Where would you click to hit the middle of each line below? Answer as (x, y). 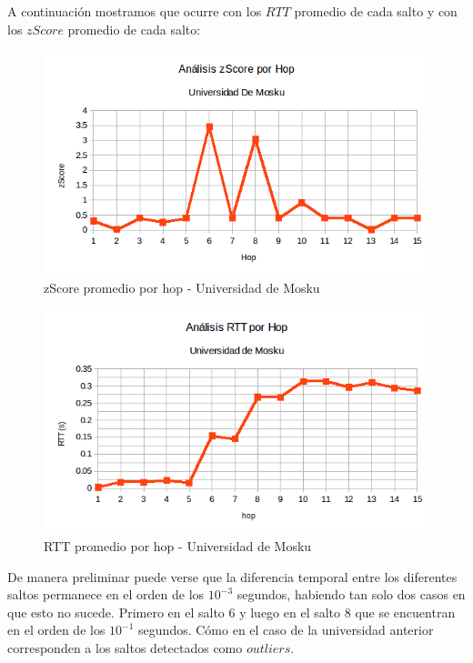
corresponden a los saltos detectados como (125, 647)
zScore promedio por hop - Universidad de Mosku (182, 287)
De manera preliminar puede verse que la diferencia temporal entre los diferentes (232, 576)
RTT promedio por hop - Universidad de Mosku (178, 545)
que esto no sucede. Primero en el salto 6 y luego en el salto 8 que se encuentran (231, 612)
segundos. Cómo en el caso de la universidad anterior (286, 630)
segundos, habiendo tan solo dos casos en (351, 594)
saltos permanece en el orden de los (106, 594)
